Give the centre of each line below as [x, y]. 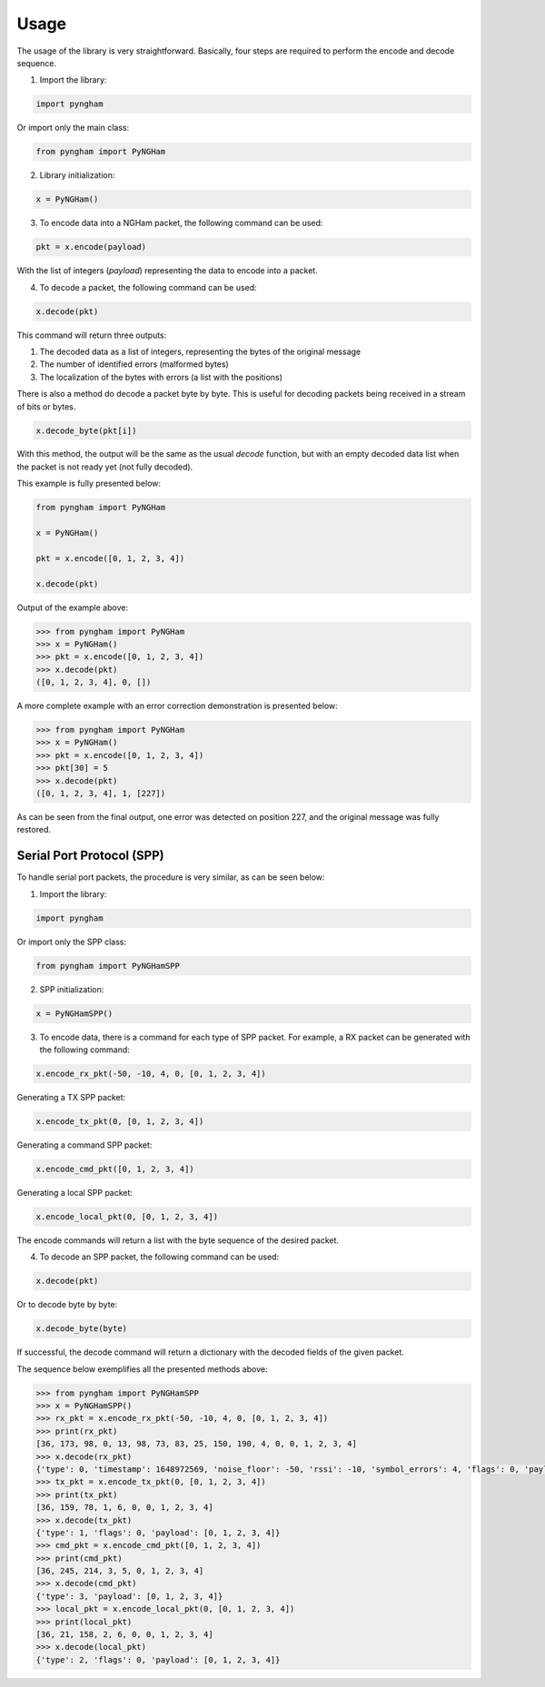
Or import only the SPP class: [72, 942]
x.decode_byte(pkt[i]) [86, 430]
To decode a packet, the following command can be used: [149, 287]
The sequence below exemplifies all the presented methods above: [142, 1369]
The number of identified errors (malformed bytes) [134, 364]
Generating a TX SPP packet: [71, 1097]
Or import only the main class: [73, 128]
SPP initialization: [72, 989]
